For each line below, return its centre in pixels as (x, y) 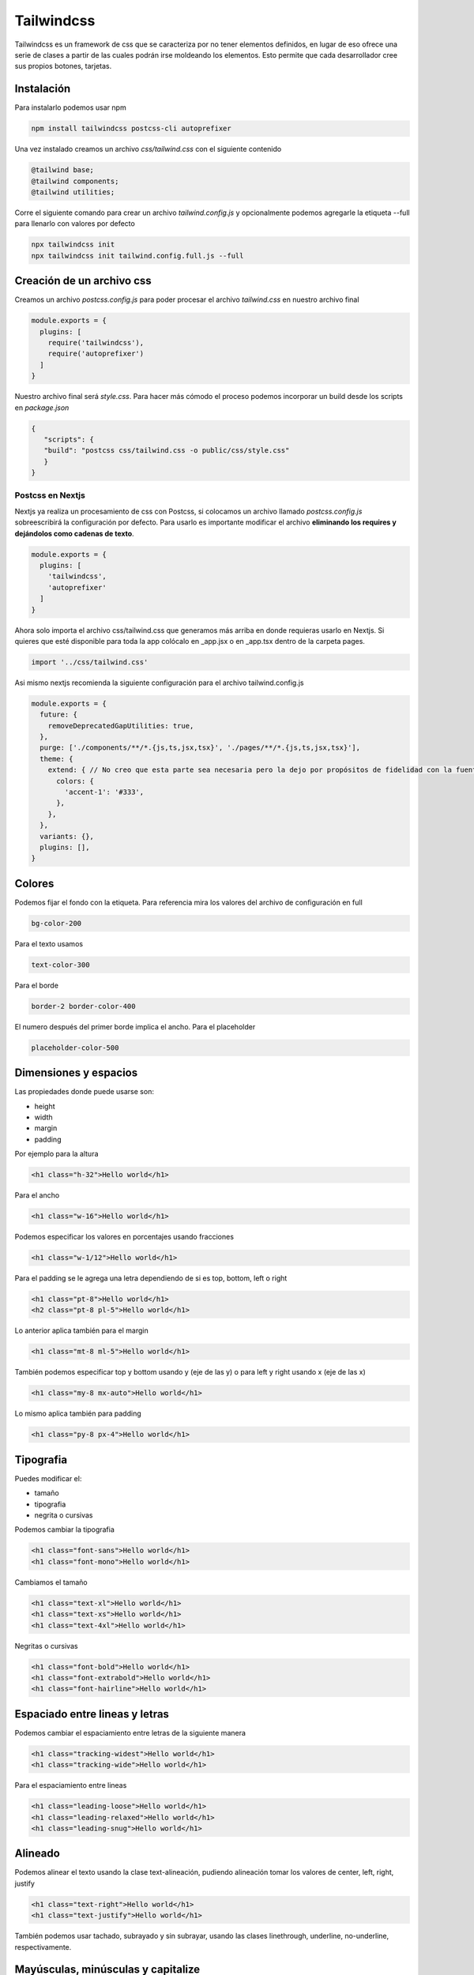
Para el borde (37, 985)
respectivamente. (43, 1947)
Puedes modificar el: (48, 1478)
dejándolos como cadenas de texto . (74, 533)
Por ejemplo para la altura (56, 1154)
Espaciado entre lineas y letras (92, 1714)
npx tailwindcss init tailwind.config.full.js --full (137, 256)
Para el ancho (37, 1195)
